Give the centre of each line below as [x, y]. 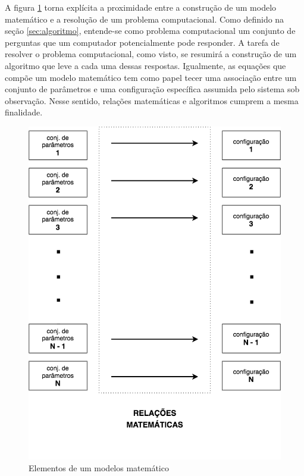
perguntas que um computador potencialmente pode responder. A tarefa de [142, 42]
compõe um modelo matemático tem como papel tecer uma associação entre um [151, 77]
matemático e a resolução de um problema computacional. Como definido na [145, 19]
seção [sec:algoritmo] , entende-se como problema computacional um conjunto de [150, 31]
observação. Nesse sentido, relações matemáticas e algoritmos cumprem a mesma [152, 100]
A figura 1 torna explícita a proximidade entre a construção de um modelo [141, 7]
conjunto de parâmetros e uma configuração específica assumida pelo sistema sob [152, 89]
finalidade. [24, 112]
